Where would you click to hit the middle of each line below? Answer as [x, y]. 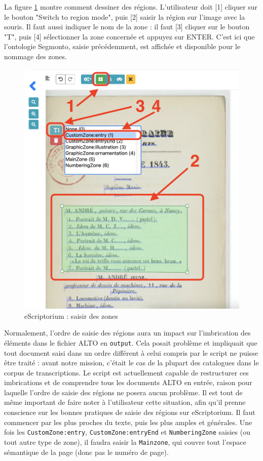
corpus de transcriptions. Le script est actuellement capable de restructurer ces [126, 372]
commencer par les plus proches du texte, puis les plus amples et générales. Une [128, 422]
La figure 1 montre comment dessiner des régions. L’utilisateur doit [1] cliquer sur [131, 7]
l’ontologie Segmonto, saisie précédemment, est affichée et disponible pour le [122, 46]
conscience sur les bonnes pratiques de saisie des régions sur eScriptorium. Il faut [130, 412]
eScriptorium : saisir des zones [71, 316]
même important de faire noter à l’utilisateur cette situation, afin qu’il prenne [125, 402]
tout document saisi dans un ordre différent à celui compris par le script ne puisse [131, 352]
